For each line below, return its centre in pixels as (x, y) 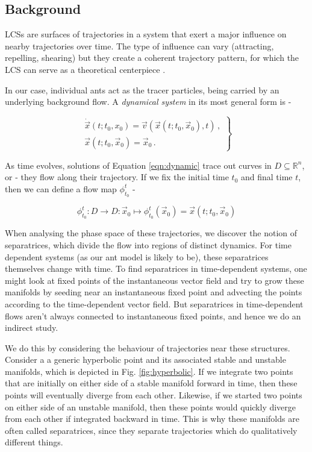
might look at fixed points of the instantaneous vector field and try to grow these (154, 280)
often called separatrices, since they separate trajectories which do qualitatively (151, 430)
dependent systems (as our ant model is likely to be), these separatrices (137, 256)
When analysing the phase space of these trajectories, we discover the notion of (151, 233)
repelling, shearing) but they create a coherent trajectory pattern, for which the (152, 58)
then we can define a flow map (61, 188)
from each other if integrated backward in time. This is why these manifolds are (152, 419)
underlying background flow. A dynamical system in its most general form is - (148, 102)
